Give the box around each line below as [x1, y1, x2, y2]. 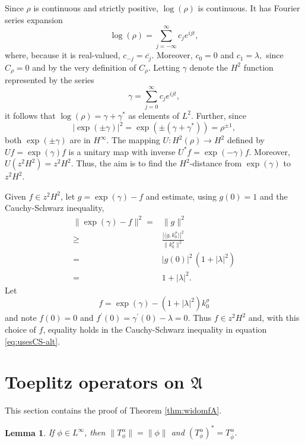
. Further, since [190, 109, 246, 121]
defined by [227, 134, 265, 146]
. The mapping [106, 134, 160, 146]
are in [69, 134, 91, 146]
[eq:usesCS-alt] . [5, 334, 61, 347]
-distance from [189, 157, 242, 169]
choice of [5, 323, 36, 336]
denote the [189, 61, 228, 73]
